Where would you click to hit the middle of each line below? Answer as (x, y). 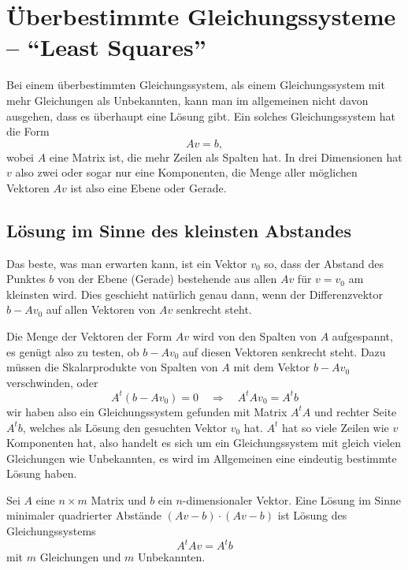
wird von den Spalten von (254, 336)
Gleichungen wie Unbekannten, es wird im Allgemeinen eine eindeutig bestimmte (202, 458)
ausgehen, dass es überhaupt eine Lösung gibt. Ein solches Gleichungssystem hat (201, 115)
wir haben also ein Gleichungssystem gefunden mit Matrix (147, 411)
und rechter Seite (355, 411)
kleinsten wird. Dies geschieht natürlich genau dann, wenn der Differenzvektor (195, 294)
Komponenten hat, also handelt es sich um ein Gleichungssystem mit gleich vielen (204, 443)
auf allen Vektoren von (101, 309)
